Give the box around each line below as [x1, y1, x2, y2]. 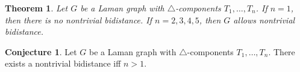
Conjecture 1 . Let [5, 45, 77, 58]
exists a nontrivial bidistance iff [5, 57, 121, 70]
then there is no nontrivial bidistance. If [5, 13, 152, 26]
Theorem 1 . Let [5, 2, 68, 14]
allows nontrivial [233, 13, 295, 26]
